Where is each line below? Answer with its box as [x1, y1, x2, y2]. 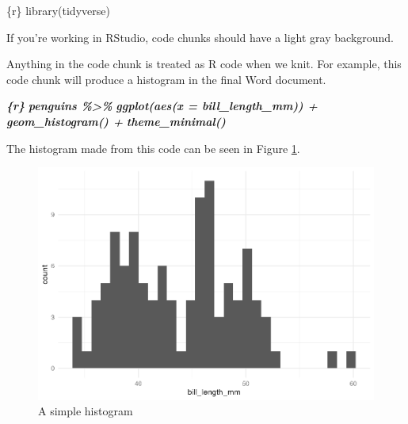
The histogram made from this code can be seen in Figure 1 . [6, 139, 300, 156]
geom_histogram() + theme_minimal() [6, 113, 226, 129]
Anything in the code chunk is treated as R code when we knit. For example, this [6, 55, 402, 72]
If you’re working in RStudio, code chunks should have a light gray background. [6, 29, 395, 45]
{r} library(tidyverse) [6, 2, 110, 18]
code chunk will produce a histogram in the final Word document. [6, 71, 326, 87]
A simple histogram [38, 403, 133, 419]
